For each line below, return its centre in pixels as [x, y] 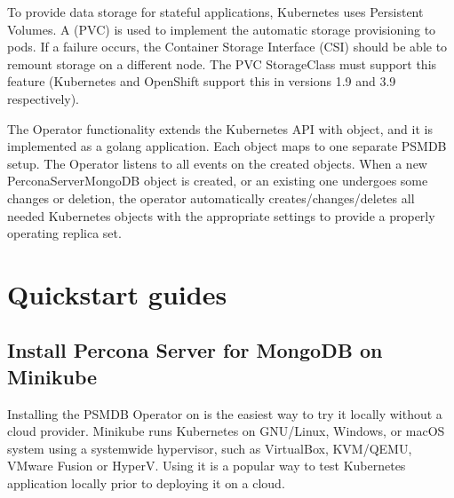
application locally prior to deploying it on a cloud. [146, 483]
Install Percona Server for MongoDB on [195, 350]
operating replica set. [64, 233]
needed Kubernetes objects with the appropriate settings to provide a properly [221, 215]
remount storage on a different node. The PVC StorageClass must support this [222, 63]
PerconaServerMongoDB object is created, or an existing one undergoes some [218, 181]
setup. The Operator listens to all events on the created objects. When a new [217, 163]
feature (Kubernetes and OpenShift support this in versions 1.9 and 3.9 [202, 81]
